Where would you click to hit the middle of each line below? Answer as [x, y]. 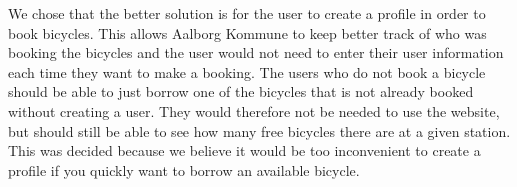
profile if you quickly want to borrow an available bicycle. [184, 169]
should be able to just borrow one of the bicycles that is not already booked [241, 91]
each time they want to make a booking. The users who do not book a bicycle [247, 71]
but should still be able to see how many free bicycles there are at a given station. [259, 130]
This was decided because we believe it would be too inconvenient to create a [244, 150]
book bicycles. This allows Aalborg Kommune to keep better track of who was [247, 32]
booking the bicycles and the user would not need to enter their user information [256, 52]
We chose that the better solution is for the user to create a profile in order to [247, 13]
